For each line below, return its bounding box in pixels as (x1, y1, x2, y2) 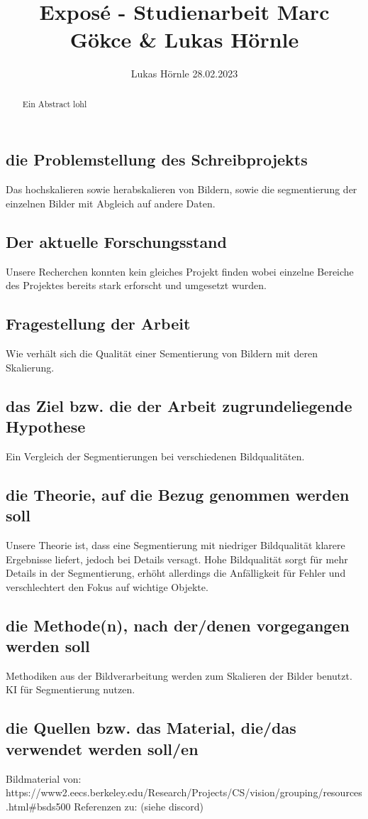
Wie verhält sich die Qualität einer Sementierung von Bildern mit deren (6, 345, 318, 360)
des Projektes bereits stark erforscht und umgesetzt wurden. (6, 278, 267, 293)
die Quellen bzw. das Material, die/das (6, 717, 296, 739)
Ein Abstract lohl (22, 97, 87, 109)
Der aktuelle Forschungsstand (6, 230, 227, 252)
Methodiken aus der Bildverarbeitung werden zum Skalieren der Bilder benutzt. (6, 668, 352, 683)
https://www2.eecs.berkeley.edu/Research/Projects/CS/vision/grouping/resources (6, 785, 362, 800)
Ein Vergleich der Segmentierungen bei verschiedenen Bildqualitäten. (6, 448, 305, 463)
